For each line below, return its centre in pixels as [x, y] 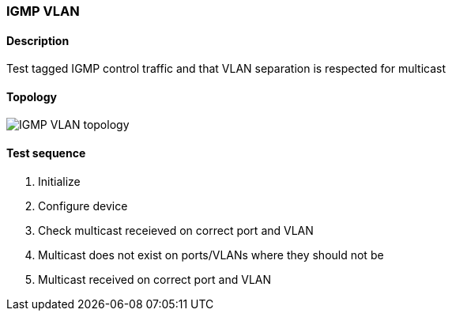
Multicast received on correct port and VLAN [155, 279]
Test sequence [46, 153]
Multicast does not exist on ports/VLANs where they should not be [211, 255]
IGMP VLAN [43, 11]
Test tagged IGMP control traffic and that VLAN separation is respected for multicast [226, 69]
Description [38, 40]
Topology [32, 96]
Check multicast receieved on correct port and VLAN [176, 230]
